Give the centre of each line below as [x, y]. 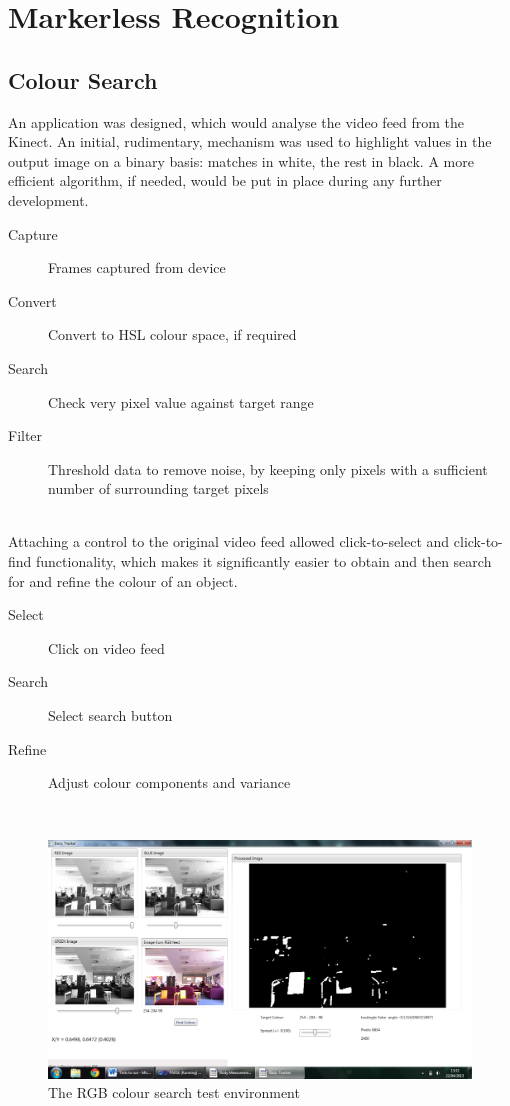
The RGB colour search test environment [174, 1092]
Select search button [110, 715]
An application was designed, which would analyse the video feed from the [236, 121]
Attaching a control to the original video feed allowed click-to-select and [229, 541]
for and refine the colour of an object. [123, 580]
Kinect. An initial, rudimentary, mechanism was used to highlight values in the [250, 141]
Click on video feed [106, 647]
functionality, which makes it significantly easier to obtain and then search [264, 561]
